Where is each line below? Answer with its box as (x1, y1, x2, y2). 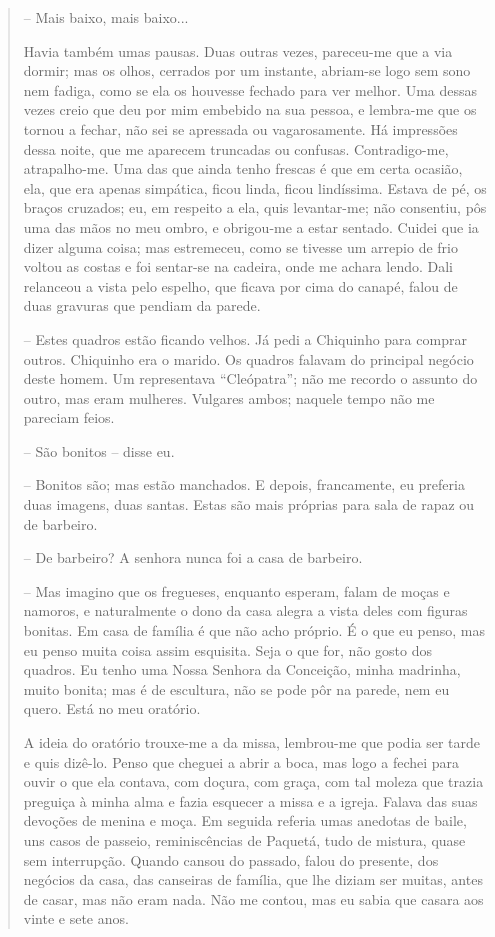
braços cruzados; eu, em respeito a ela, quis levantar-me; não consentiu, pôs (23, 197, 487, 218)
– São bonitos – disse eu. (23, 440, 175, 461)
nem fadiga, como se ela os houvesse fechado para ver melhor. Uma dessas (23, 79, 478, 100)
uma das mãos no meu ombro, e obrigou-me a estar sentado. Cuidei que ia (23, 216, 479, 237)
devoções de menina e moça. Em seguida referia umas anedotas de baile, (23, 810, 467, 831)
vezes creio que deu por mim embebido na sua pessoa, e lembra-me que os (23, 99, 477, 120)
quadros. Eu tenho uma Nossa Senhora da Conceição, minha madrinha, (23, 659, 461, 680)
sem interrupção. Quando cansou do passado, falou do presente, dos (23, 849, 439, 870)
